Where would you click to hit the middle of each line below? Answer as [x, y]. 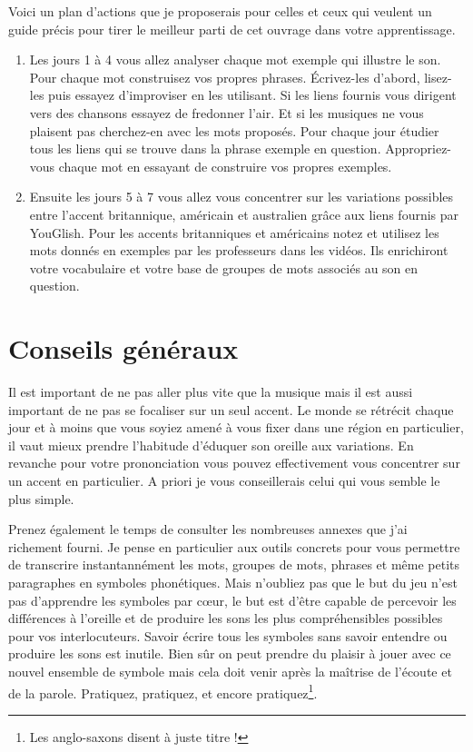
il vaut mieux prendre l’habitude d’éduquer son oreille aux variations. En [211, 445]
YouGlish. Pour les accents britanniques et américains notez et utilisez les [234, 232]
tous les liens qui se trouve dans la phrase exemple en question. [205, 148]
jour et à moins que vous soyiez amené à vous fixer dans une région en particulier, [236, 427]
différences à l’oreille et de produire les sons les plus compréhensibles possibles [226, 618]
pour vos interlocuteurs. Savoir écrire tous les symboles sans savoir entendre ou [228, 635]
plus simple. [41, 498]
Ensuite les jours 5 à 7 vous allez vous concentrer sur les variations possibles [241, 197]
